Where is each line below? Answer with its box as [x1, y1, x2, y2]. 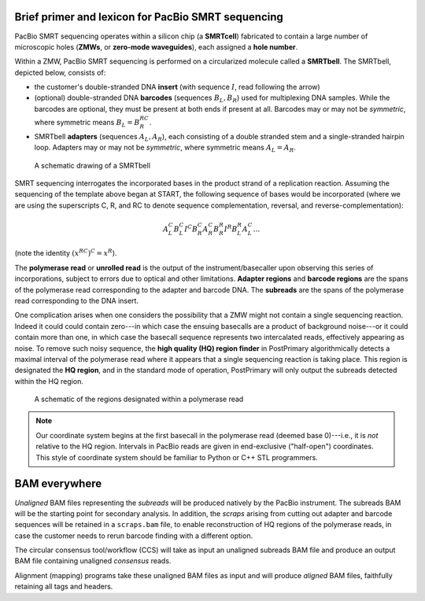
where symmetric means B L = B [34, 118, 140, 129]
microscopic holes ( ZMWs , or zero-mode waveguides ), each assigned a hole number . [14, 42, 298, 51]
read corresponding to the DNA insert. [14, 296, 139, 305]
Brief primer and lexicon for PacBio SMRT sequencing [14, 10, 283, 24]
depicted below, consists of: [14, 68, 106, 77]
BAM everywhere [14, 477, 102, 491]
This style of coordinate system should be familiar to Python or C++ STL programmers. [35, 452, 318, 462]
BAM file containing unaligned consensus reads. [14, 556, 172, 566]
